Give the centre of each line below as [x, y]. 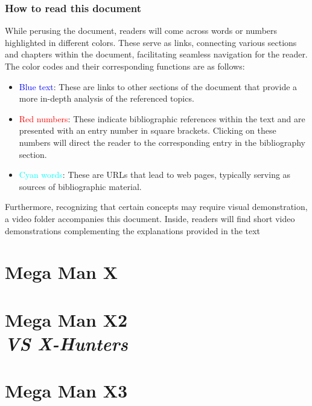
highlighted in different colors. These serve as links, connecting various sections [151, 42]
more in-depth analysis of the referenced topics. [107, 98]
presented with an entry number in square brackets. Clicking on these [148, 130]
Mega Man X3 [66, 391]
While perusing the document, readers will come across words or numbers [141, 31]
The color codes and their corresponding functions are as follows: [125, 66]
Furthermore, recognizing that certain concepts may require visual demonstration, [156, 207]
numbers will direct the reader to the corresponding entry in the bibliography [162, 142]
